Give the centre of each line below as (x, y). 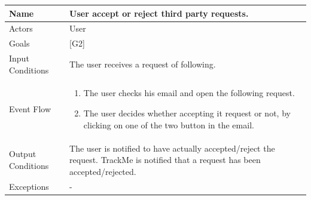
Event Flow (30, 109)
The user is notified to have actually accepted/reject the (172, 148)
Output (23, 154)
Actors (21, 28)
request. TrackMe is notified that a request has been (165, 160)
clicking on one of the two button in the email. (169, 124)
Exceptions (29, 186)
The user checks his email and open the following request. (189, 93)
